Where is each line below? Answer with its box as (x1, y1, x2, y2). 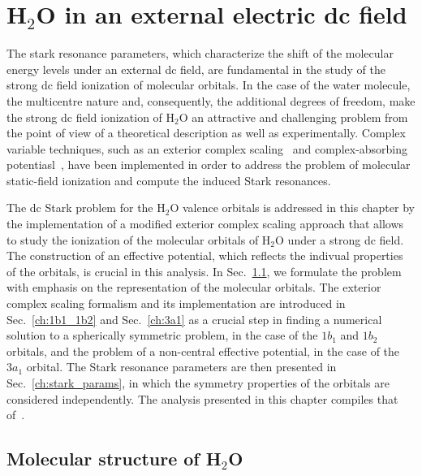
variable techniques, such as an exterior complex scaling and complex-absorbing (6, 140, 408, 157)
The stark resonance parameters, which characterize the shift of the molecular (6, 45, 394, 62)
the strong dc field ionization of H (6, 108, 175, 125)
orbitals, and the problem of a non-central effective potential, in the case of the (6, 342, 400, 359)
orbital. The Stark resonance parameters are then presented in (26, 358, 337, 375)
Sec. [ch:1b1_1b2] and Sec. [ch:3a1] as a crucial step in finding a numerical (6, 310, 382, 327)
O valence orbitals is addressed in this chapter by (170, 199, 415, 216)
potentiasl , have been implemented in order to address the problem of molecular (6, 156, 411, 173)
